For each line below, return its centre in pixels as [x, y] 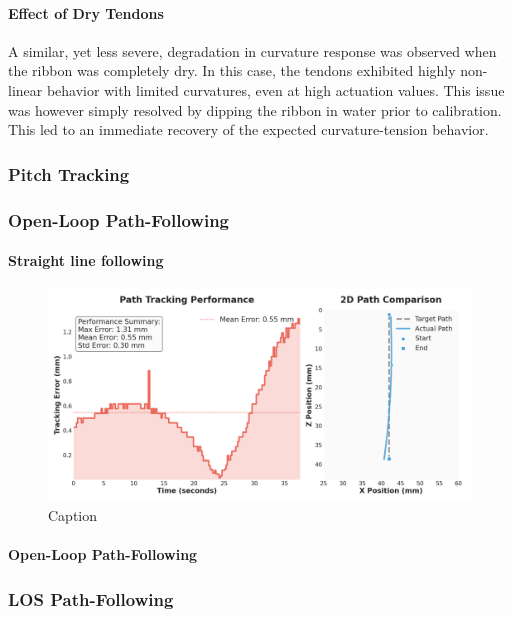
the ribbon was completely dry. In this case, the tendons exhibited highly [232, 70]
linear [25, 89]
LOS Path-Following [91, 598]
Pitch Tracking [69, 173]
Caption [73, 514]
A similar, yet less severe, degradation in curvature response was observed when [252, 50]
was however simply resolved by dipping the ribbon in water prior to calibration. [255, 109]
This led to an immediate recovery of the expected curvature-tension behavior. [248, 129]
